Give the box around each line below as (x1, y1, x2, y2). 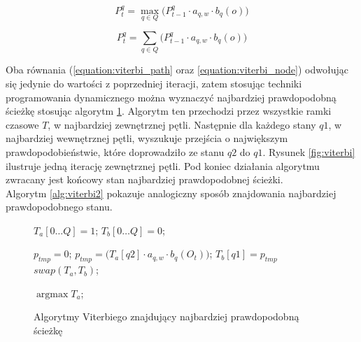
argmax (36, 289, 69, 299)
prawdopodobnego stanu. (6, 199, 113, 214)
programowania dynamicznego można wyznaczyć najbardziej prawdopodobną (6, 90, 337, 104)
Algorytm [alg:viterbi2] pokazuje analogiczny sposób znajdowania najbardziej (6, 185, 337, 200)
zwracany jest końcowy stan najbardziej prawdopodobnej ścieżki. (6, 172, 283, 187)
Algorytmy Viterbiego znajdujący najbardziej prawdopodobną (34, 309, 299, 324)
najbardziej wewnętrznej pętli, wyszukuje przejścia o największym (6, 131, 288, 145)
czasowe (6, 117, 39, 131)
